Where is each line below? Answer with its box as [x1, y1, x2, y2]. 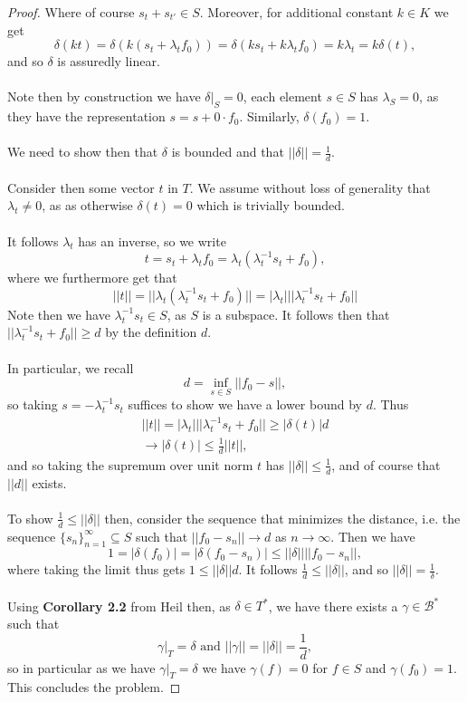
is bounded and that [171, 142, 284, 161]
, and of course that [331, 455, 441, 474]
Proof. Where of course [7, 3, 135, 21]
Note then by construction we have [7, 87, 201, 106]
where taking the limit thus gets [7, 560, 186, 579]
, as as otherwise [42, 196, 133, 215]
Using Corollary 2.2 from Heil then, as [7, 596, 231, 615]
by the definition [105, 322, 197, 341]
